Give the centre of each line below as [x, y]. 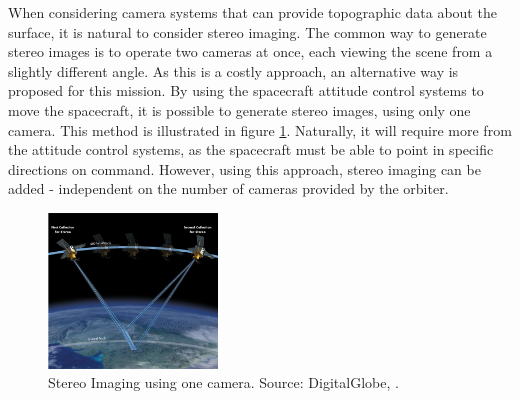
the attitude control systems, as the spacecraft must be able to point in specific [251, 149]
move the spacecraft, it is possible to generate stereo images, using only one [239, 109]
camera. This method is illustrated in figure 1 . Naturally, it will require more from [260, 129]
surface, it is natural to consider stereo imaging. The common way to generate [247, 31]
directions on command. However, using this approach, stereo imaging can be [244, 168]
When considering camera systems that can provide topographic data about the [252, 12]
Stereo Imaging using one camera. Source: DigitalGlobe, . [223, 382]
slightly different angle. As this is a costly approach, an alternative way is [233, 70]
